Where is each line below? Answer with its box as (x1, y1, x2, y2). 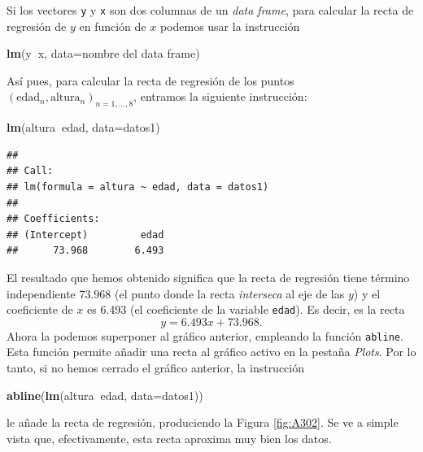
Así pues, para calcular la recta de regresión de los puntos (7, 72, 294, 89)
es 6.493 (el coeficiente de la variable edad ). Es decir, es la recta (86, 301, 405, 318)
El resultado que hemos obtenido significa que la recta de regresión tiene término (7, 268, 410, 285)
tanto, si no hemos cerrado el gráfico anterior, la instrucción (7, 359, 305, 376)
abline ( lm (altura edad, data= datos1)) (7, 386, 203, 403)
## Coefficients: (7, 213, 100, 225)
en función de (79, 17, 146, 34)
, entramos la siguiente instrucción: (133, 88, 307, 105)
